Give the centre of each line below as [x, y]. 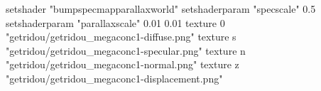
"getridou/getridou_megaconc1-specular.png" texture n [126, 50]
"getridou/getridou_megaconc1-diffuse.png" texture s [121, 37]
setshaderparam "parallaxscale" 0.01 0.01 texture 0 [115, 22]
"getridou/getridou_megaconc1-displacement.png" [114, 78]
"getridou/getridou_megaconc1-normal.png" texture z [123, 64]
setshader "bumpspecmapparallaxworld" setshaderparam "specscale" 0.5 [161, 9]
